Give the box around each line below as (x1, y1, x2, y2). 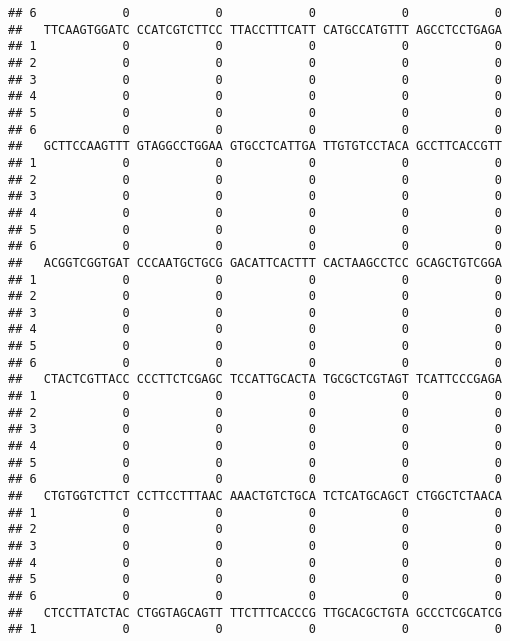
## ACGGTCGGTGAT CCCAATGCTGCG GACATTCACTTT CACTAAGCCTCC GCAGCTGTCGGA (8, 255, 502, 270)
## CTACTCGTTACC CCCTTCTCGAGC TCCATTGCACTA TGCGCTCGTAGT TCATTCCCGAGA (8, 372, 502, 387)
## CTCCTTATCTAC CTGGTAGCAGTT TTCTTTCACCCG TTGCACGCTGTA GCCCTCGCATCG (8, 605, 502, 620)
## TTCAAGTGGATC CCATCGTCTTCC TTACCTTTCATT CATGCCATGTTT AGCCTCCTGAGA (8, 22, 502, 37)
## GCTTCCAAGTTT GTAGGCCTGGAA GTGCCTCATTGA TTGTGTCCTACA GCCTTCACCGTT (8, 139, 502, 154)
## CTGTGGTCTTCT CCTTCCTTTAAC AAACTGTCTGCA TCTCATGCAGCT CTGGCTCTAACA (8, 489, 502, 504)
